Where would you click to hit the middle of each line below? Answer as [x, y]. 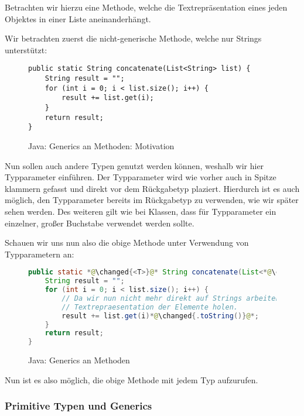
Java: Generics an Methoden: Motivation [101, 145]
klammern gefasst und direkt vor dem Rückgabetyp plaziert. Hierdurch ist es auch [152, 188]
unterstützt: [26, 49]
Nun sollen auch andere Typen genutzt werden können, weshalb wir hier [134, 165]
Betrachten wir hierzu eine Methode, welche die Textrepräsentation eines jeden [146, 7]
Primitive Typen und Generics [78, 406]
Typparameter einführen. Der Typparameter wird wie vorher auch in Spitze [141, 177]
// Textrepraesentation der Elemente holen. [150, 307]
